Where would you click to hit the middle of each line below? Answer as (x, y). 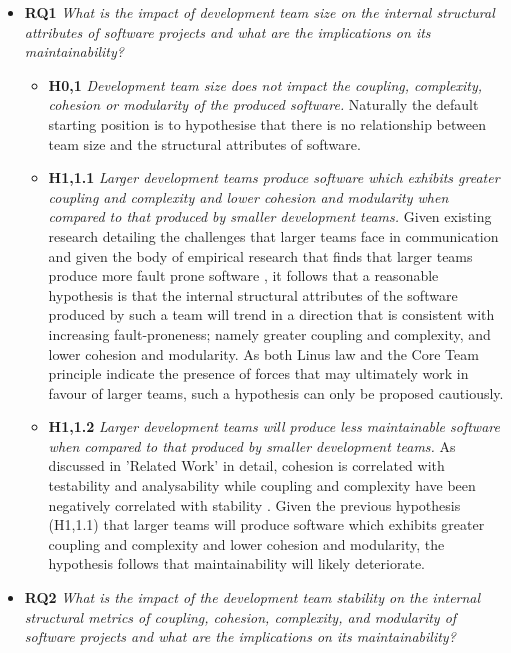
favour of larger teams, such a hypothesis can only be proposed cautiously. (276, 392)
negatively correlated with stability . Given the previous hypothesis (254, 504)
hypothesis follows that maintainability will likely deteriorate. (236, 563)
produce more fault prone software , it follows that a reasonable (243, 275)
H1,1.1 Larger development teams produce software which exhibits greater (274, 177)
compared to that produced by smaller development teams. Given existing (270, 216)
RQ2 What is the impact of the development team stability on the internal (252, 597)
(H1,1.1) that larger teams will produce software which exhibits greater (266, 524)
